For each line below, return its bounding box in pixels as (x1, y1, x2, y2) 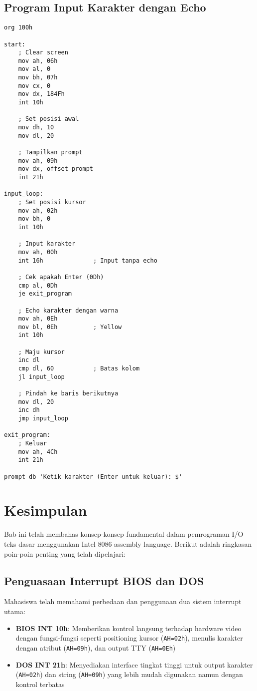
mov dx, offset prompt (18, 165, 93, 173)
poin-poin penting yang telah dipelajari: (4, 548, 126, 559)
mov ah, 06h (18, 57, 58, 64)
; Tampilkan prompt (18, 149, 83, 156)
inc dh (18, 406, 40, 414)
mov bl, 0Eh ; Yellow (18, 323, 122, 331)
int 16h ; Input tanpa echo (18, 257, 157, 264)
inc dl (18, 356, 40, 364)
